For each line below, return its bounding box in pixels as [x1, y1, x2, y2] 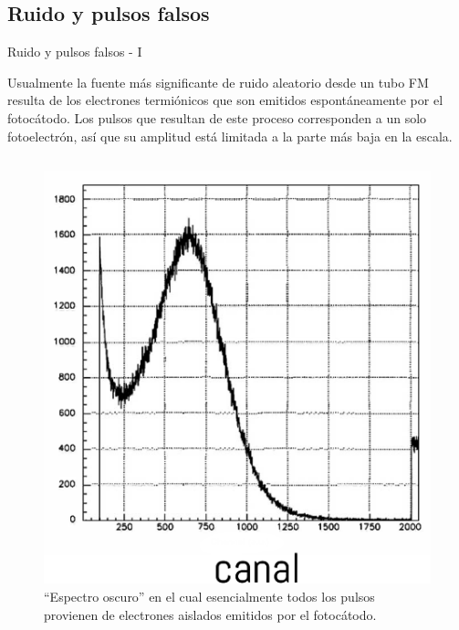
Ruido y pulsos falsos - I [7, 42, 142, 61]
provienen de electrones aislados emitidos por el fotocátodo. [44, 604, 377, 624]
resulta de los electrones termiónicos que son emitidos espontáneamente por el [7, 90, 443, 110]
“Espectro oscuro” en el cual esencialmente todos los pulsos [44, 586, 375, 605]
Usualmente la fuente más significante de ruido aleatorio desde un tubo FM [7, 72, 429, 91]
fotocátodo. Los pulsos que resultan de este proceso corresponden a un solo [7, 108, 427, 127]
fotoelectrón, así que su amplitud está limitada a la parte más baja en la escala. [7, 126, 453, 145]
